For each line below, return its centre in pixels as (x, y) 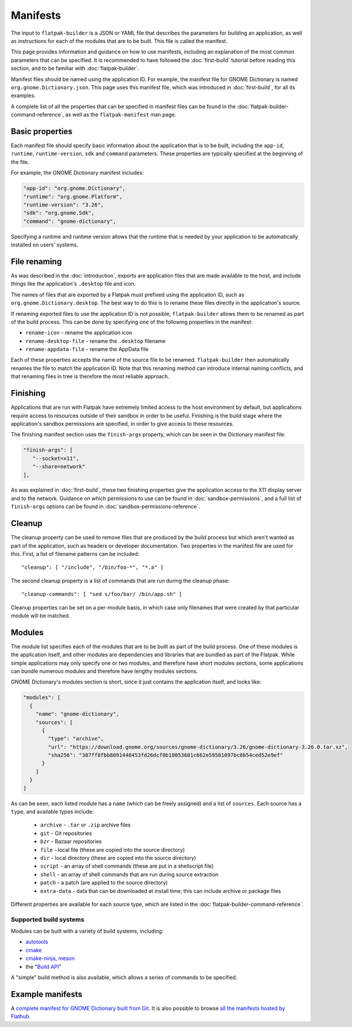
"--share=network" (59, 467)
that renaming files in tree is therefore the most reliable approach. (90, 376)
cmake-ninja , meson (50, 958)
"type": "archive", (76, 739)
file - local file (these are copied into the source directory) (112, 849)
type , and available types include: (52, 812)
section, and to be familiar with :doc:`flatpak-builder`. (75, 68)
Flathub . (21, 1016)
